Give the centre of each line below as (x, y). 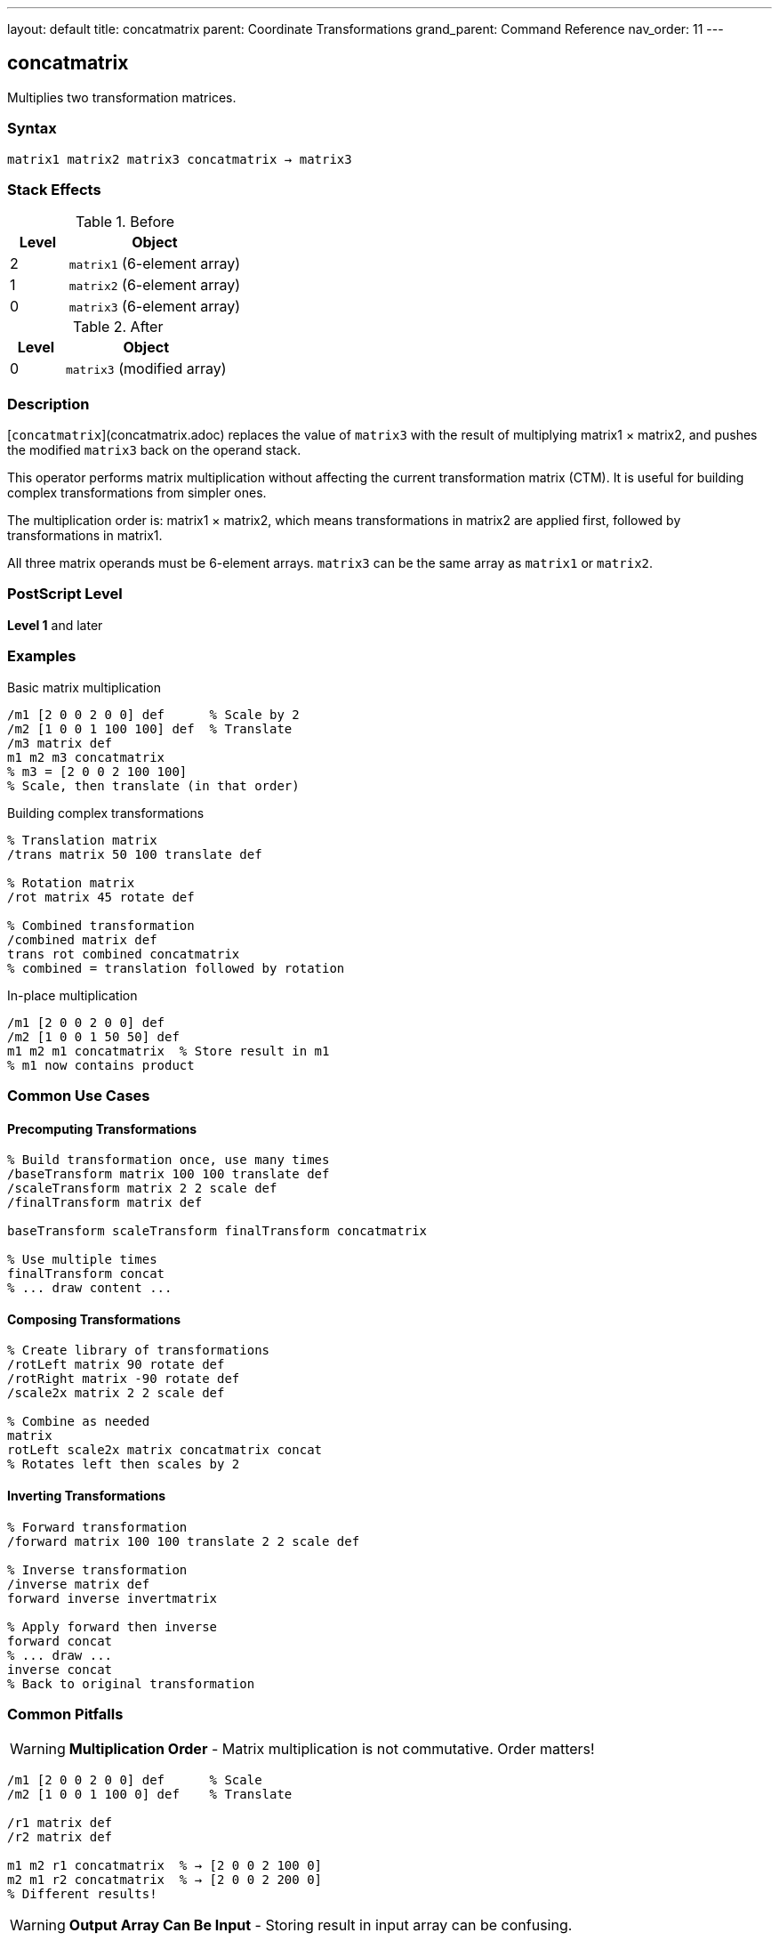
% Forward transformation (97, 1527)
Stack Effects (54, 189)
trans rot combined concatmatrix (124, 954)
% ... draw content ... (90, 1288)
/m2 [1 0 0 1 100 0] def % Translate (150, 1795)
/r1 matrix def (60, 1823)
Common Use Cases (79, 1095)
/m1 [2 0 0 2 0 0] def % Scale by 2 (153, 714)
